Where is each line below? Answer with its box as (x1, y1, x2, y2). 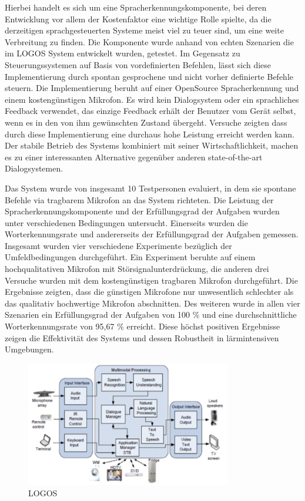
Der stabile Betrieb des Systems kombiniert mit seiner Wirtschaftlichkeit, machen (5, 139, 299, 152)
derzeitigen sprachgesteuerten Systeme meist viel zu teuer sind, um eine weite (5, 24, 284, 36)
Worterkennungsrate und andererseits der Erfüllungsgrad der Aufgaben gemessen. (5, 228, 299, 240)
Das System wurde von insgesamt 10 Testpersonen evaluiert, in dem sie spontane (5, 181, 296, 194)
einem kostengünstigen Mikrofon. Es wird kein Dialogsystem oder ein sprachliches (5, 93, 299, 105)
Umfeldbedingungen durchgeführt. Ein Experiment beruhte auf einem (5, 251, 256, 263)
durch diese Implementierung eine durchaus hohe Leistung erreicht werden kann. (5, 127, 294, 140)
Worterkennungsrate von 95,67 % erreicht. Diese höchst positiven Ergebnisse (5, 320, 280, 332)
